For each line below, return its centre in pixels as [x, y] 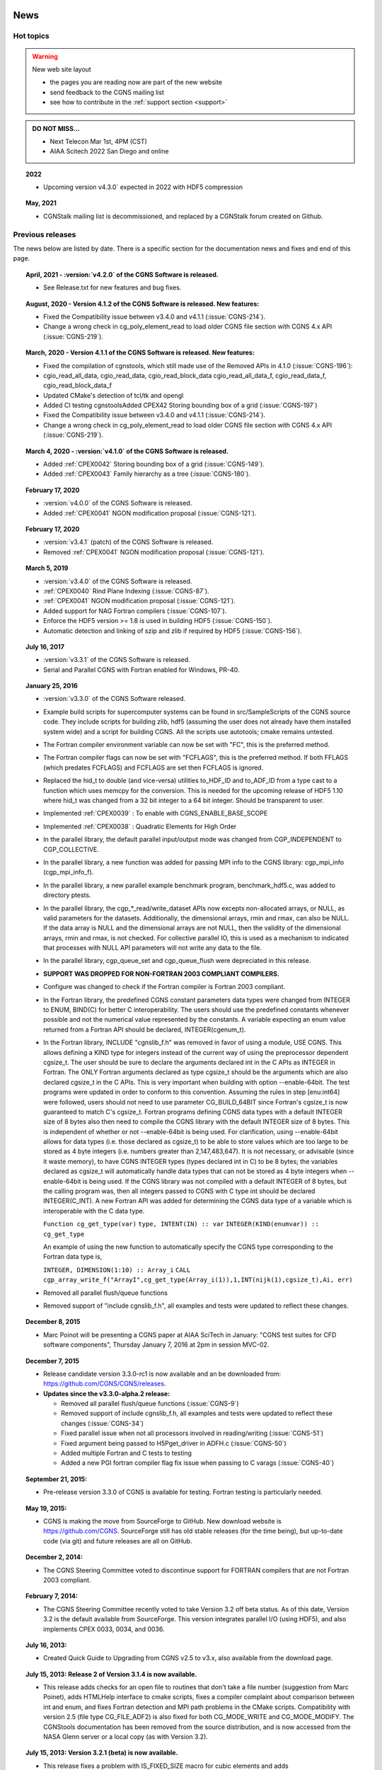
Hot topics [31, 36]
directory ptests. [67, 895]
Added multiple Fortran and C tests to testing [127, 1453]
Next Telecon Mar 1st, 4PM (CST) [99, 141]
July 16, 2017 [45, 646]
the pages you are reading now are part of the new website [136, 82]
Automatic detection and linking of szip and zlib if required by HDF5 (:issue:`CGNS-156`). [173, 631]
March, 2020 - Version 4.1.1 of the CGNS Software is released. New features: [140, 353]
